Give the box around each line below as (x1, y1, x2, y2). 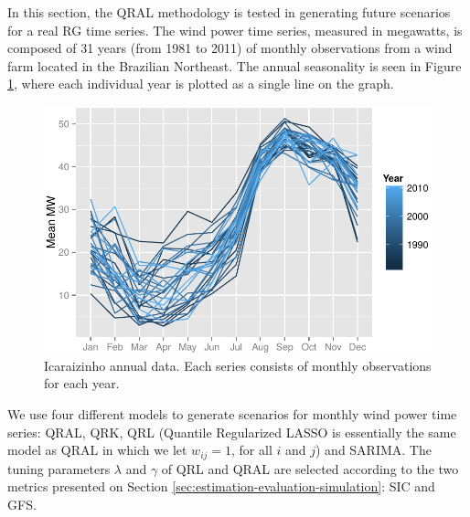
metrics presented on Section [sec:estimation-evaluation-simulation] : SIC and (7, 477, 435, 496)
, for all (231, 440, 272, 459)
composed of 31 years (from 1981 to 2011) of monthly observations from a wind (7, 38, 453, 58)
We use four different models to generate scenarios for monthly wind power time (7, 405, 457, 424)
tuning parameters (7, 459, 111, 478)
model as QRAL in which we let (7, 440, 187, 459)
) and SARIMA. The (315, 440, 432, 459)
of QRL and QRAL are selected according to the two (161, 459, 459, 478)
